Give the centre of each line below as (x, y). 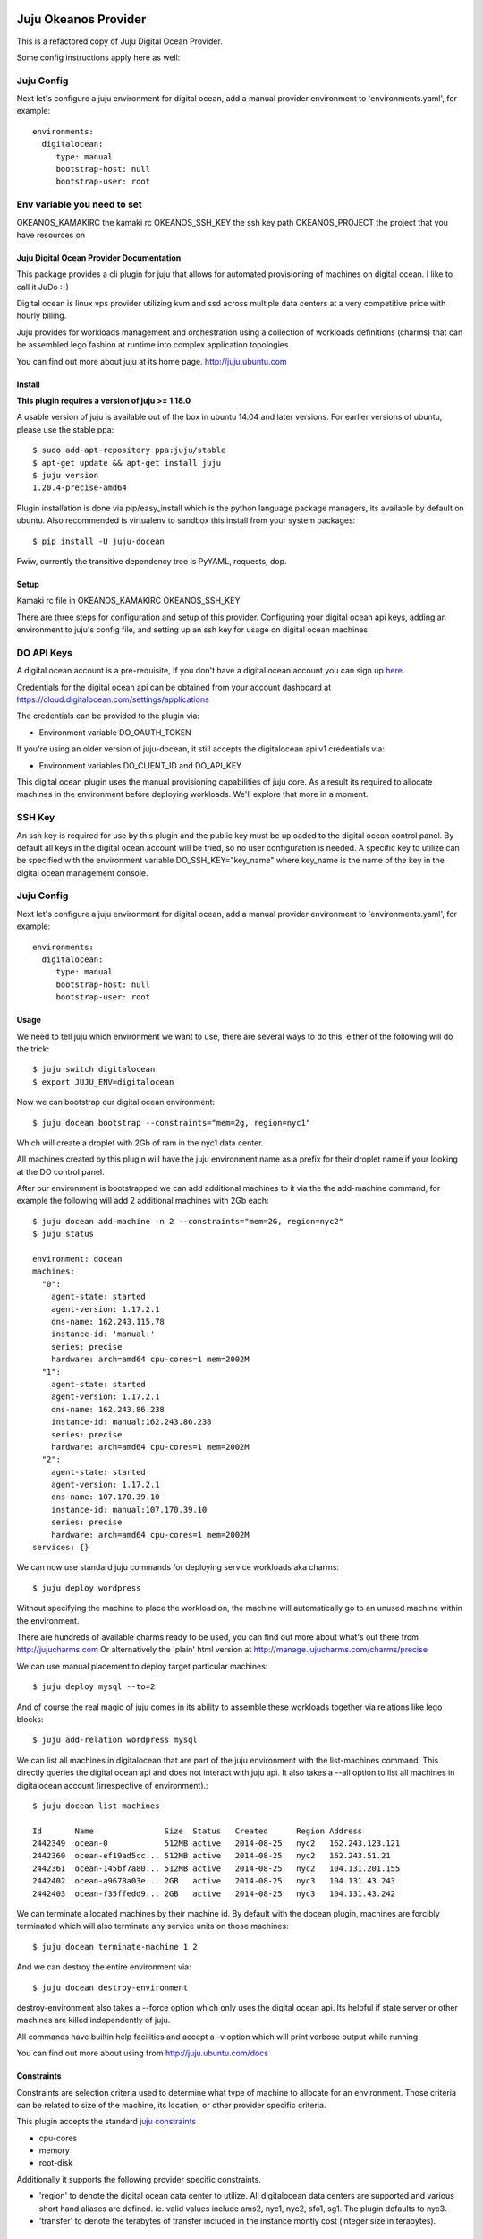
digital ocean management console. (82, 872)
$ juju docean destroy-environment (110, 1987)
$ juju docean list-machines (96, 1806)
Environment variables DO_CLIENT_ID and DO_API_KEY (140, 765)
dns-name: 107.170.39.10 (105, 1497)
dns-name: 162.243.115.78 (108, 1321)
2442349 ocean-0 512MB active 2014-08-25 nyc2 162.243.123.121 (216, 1844)
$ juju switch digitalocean (94, 1069)
